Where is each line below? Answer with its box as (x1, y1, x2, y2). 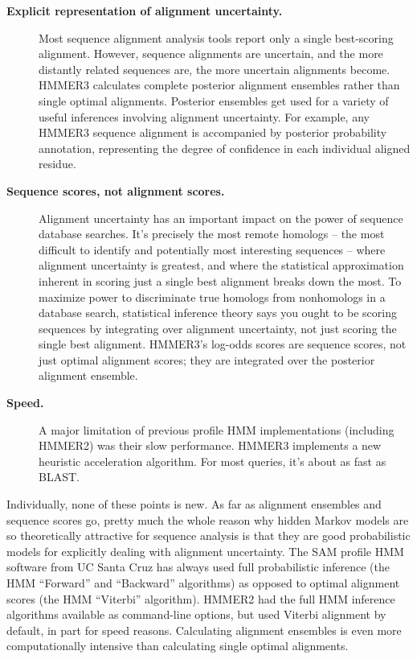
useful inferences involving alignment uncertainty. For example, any (39, 108, 370, 125)
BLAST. (39, 468, 80, 485)
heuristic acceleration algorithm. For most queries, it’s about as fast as (39, 452, 386, 469)
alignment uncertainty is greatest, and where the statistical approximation (39, 257, 404, 274)
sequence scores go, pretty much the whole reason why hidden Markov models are (6, 511, 409, 528)
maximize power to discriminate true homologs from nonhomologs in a (39, 288, 386, 305)
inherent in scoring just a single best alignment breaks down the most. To (39, 272, 402, 289)
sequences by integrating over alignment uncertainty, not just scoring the (39, 319, 397, 336)
